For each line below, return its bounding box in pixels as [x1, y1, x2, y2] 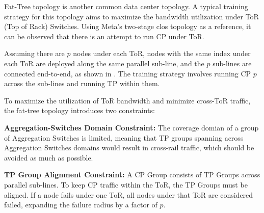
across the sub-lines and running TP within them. [4, 78, 160, 89]
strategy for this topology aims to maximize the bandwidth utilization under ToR [4, 11, 259, 21]
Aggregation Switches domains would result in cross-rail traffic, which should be [4, 142, 254, 153]
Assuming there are [4, 48, 65, 59]
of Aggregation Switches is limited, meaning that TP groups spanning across [4, 132, 244, 143]
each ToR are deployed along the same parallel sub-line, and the [4, 58, 204, 68]
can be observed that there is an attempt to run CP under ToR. [4, 31, 204, 41]
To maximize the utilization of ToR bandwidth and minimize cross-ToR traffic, [4, 95, 251, 105]
